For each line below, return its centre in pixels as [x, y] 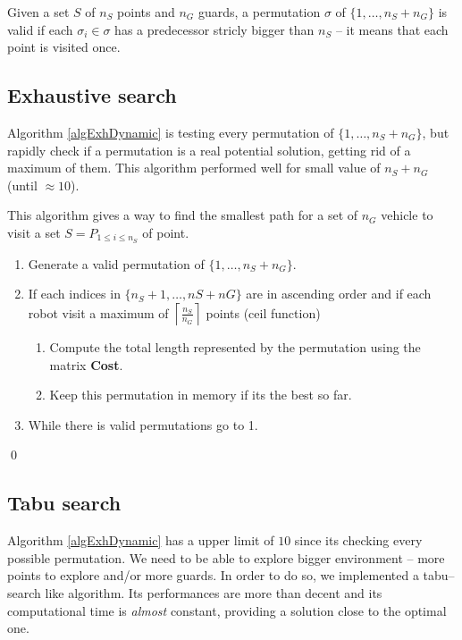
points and [146, 12]
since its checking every [358, 540]
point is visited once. [64, 47]
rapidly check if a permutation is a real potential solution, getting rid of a [209, 150]
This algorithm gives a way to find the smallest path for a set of [183, 215]
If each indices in [74, 294]
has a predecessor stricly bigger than [214, 29]
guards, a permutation [259, 12]
